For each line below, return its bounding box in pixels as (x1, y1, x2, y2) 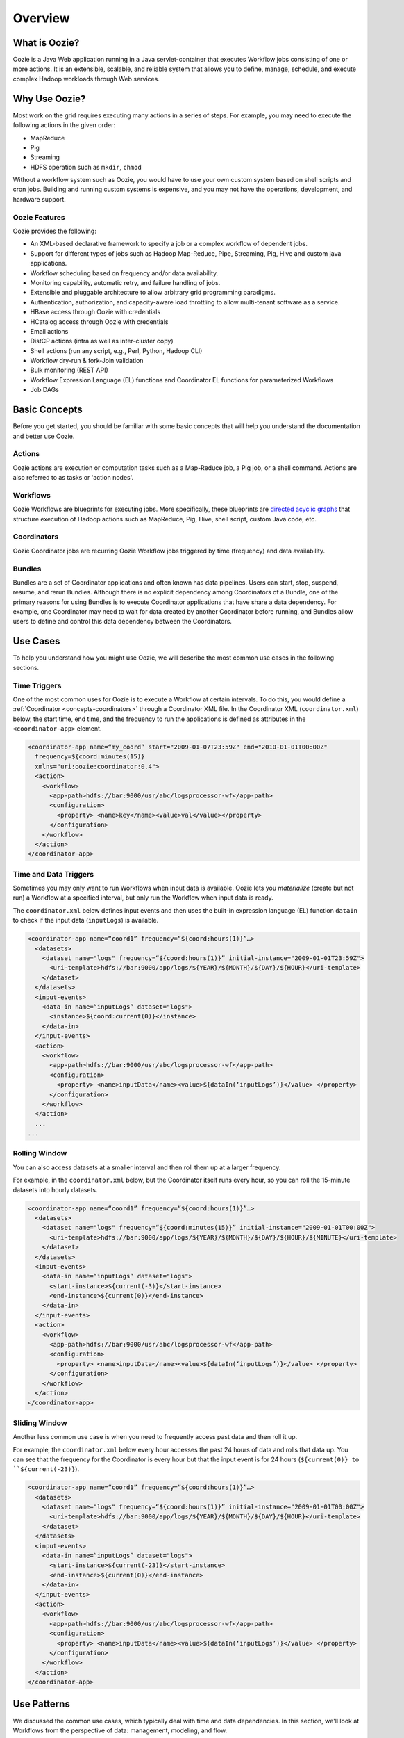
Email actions (30, 327, 69, 335)
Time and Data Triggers (12, 869, 94, 879)
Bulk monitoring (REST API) (30, 366, 109, 375)
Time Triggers (12, 681, 62, 690)
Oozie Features (12, 212, 65, 222)
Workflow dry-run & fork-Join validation (30, 357, 144, 365)
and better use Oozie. (12, 432, 75, 440)
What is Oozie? (12, 37, 80, 49)
